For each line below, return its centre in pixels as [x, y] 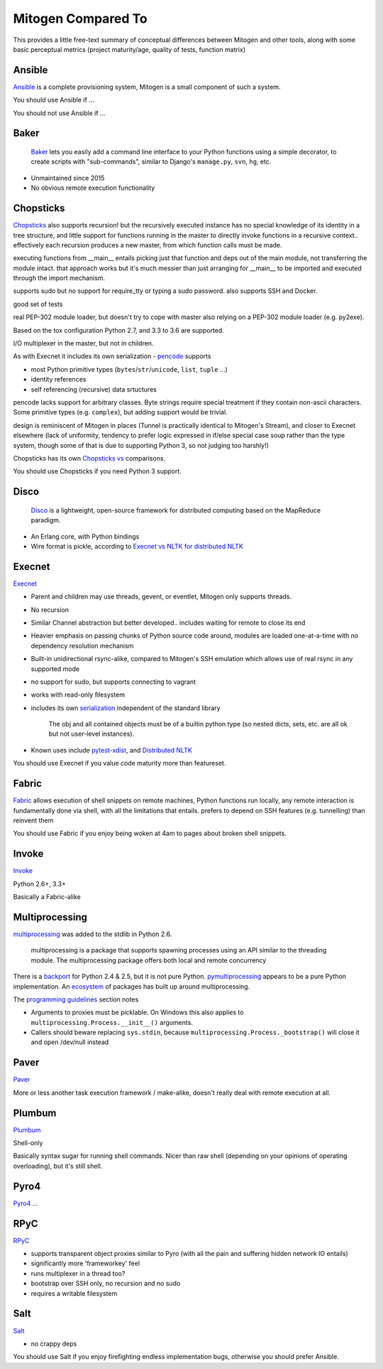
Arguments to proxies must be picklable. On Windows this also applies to [137, 1012]
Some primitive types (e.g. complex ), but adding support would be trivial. [121, 412]
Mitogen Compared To [81, 18]
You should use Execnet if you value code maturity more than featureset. [120, 763]
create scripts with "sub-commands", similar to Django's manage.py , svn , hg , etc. [151, 162]
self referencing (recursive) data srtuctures [94, 389]
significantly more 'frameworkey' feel [85, 1263]
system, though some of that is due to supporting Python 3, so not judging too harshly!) [141, 445]
